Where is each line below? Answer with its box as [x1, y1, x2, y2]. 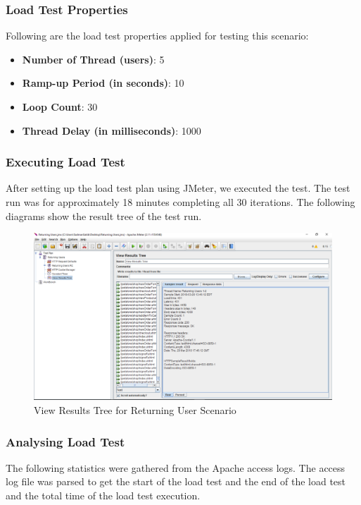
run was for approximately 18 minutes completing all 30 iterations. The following [6, 195, 355, 209]
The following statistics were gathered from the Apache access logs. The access [6, 460, 346, 475]
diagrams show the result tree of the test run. [6, 208, 202, 223]
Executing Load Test [6, 153, 125, 171]
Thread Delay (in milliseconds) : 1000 [22, 123, 201, 138]
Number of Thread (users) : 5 [22, 51, 165, 66]
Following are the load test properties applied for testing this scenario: [6, 28, 309, 43]
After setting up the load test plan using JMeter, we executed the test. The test [6, 181, 350, 195]
